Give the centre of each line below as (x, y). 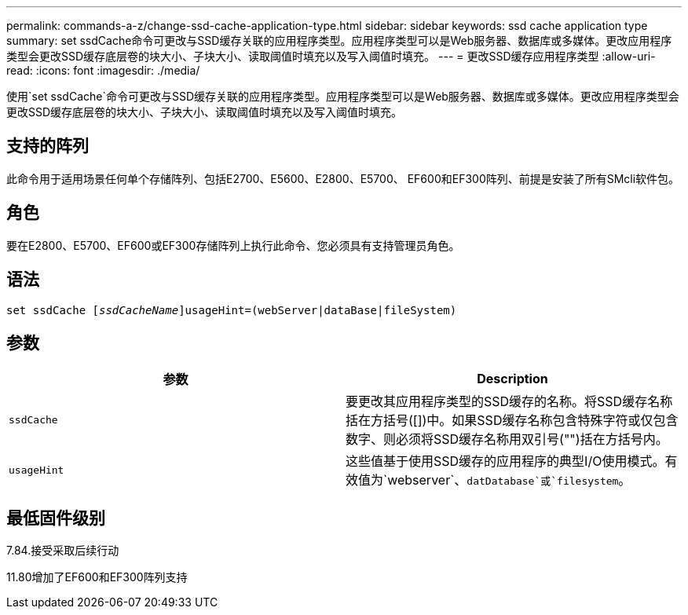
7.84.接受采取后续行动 (63, 551)
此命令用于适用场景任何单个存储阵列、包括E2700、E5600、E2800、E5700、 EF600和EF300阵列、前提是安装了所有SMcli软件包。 (343, 178)
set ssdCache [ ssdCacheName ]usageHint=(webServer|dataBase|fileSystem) (232, 310)
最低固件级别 (56, 518)
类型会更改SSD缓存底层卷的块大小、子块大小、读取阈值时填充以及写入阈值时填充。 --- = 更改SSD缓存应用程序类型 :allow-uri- (331, 56)
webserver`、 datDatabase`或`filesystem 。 (509, 480)
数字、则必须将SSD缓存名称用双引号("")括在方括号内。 (507, 439)
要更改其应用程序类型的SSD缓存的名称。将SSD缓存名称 (509, 402)
